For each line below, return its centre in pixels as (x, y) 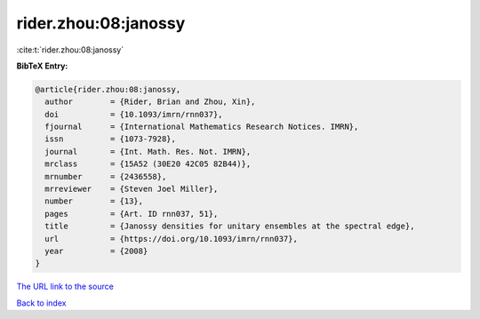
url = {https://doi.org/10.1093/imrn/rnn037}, (171, 239)
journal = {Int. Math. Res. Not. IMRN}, (148, 152)
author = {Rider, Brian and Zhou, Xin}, (150, 102)
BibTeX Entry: (42, 66)
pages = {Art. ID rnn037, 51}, (132, 214)
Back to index (41, 303)
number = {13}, (94, 201)
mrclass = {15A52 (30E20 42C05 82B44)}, (148, 164)
